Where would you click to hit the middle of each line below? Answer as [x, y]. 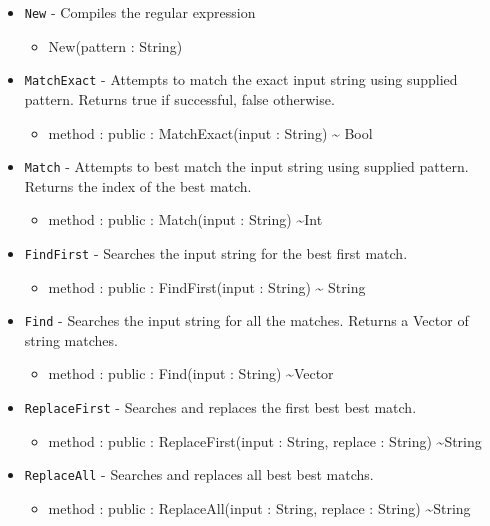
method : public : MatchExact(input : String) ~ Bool [210, 132]
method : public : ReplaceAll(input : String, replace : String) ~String [259, 507]
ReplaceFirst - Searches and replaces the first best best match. [220, 407]
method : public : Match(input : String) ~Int [185, 219]
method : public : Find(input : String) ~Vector [191, 373]
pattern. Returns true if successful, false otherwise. [179, 98]
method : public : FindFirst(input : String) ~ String [207, 286]
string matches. [71, 339]
